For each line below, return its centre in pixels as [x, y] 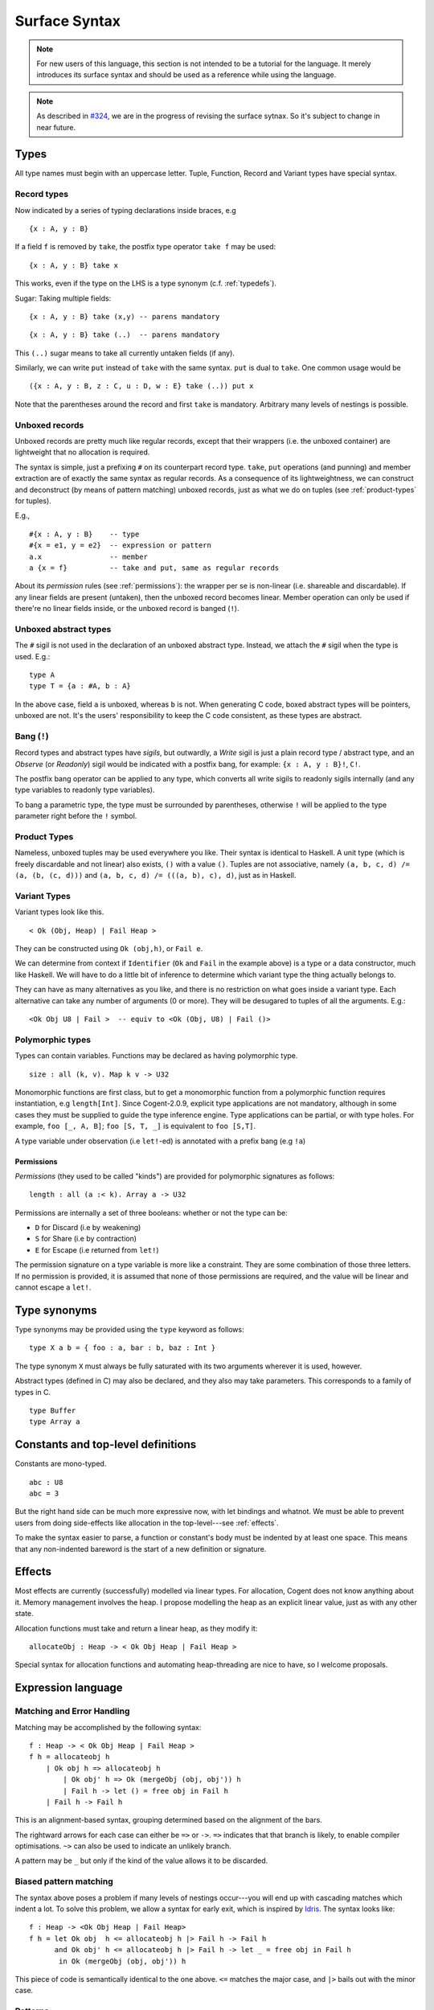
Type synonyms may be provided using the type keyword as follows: [129, 1329]
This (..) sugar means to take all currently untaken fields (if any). [125, 353]
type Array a [55, 1422]
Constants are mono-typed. [61, 1464]
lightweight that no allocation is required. [82, 452]
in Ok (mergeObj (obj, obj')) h [123, 1961]
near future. [56, 127]
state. [24, 1614]
